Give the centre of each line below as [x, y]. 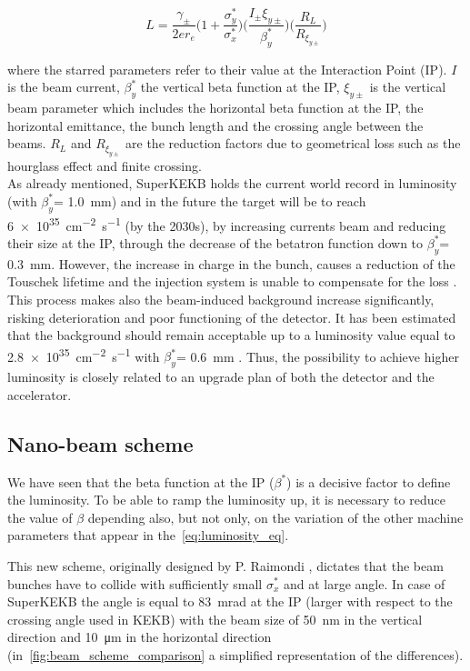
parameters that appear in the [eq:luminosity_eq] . [148, 535]
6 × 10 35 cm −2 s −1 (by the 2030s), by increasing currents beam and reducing [227, 224]
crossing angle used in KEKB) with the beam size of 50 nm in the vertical [215, 619]
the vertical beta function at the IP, [240, 87]
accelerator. [40, 394]
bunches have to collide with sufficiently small [135, 583]
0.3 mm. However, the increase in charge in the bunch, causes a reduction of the [231, 263]
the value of [40, 517]
